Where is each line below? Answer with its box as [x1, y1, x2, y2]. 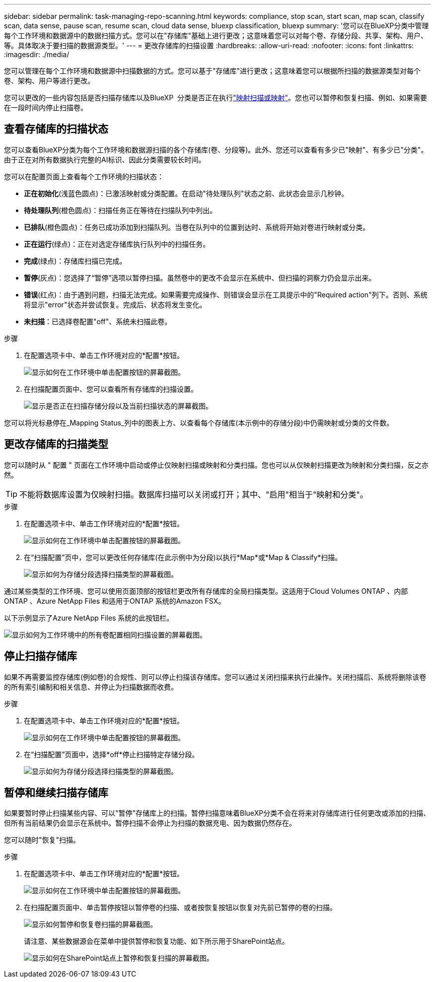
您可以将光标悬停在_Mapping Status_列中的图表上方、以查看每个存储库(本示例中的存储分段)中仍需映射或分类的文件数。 [4, 418, 394, 427]
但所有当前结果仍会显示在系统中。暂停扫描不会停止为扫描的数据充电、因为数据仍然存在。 [4, 819, 296, 828]
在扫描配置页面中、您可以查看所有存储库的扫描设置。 [24, 384, 198, 393]
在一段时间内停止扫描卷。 [4, 103, 87, 112]
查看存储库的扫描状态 [4, 123, 108, 136]
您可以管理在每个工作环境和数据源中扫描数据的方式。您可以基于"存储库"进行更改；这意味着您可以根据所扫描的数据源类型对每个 [4, 67, 421, 75]
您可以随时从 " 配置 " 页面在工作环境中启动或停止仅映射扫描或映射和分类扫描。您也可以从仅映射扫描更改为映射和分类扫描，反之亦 [4, 460, 429, 469]
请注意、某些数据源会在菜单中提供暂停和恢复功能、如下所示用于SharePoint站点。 [24, 937, 289, 946]
